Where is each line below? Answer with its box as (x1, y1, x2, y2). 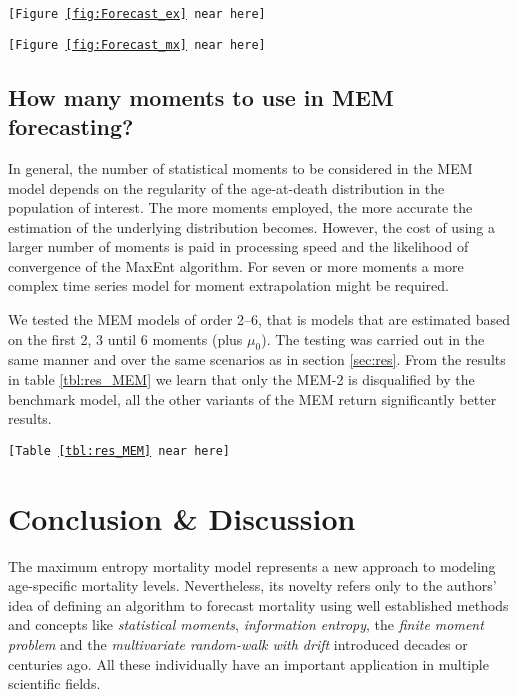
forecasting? (8, 111, 134, 142)
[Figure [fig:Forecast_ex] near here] (8, 7, 266, 21)
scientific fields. (8, 673, 101, 694)
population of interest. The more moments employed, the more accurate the (8, 197, 473, 218)
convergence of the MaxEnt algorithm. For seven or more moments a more (8, 255, 464, 276)
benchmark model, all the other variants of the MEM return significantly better (8, 388, 497, 409)
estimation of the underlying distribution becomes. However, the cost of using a (8, 216, 496, 237)
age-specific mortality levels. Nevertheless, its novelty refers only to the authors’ (8, 575, 497, 596)
